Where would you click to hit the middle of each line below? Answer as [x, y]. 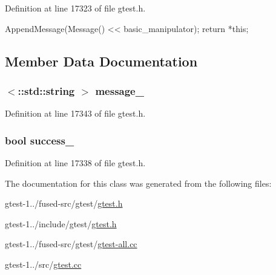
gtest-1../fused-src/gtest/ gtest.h [64, 203]
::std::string [46, 90]
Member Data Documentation [101, 61]
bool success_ [40, 140]
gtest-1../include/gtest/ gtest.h [61, 223]
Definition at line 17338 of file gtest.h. [75, 163]
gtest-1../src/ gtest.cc [43, 264]
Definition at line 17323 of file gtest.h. [75, 8]
